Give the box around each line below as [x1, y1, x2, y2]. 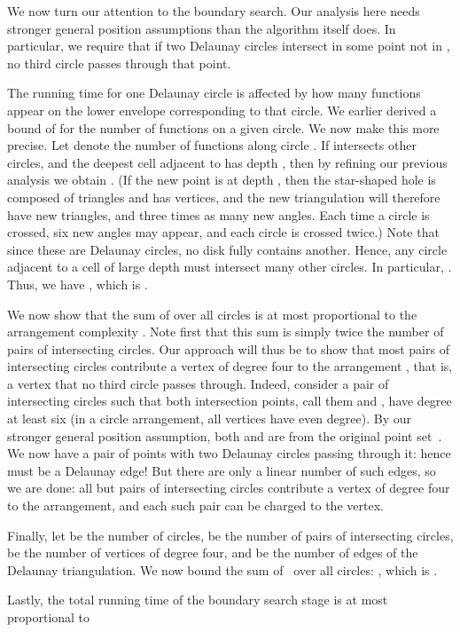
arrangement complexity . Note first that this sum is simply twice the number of [7, 322, 444, 341]
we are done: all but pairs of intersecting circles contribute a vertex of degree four [7, 478, 450, 497]
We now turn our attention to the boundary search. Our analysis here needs [7, 2, 420, 20]
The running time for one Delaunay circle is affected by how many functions [7, 83, 421, 102]
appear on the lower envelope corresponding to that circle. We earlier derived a [7, 100, 437, 119]
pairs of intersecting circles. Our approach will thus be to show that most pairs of [7, 339, 449, 358]
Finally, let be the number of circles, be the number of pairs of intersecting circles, [7, 525, 454, 544]
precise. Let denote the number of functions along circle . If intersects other [7, 136, 417, 154]
